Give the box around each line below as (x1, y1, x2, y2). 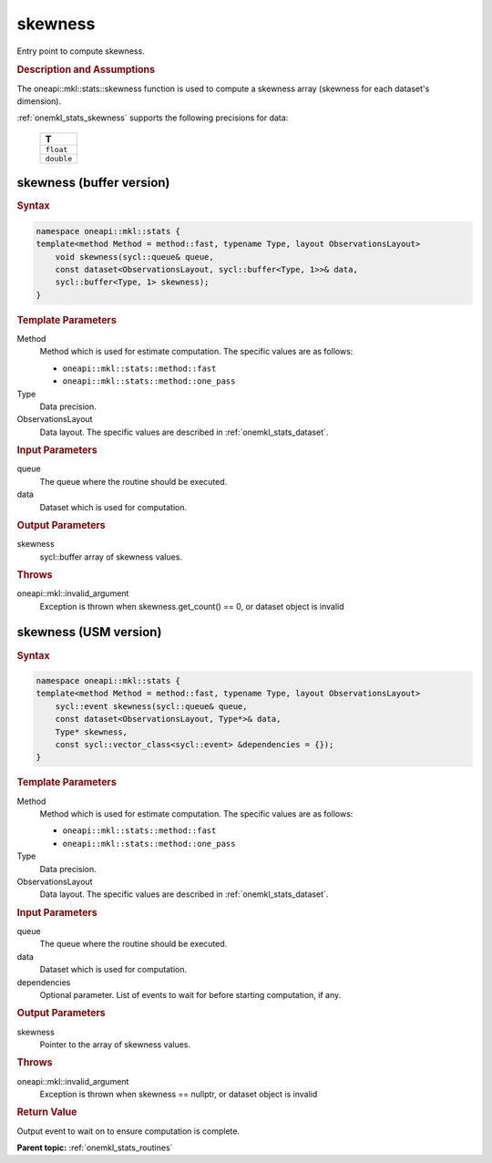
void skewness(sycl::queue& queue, (55, 252, 214, 262)
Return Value (16, 1106, 77, 1118)
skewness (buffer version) (16, 175, 170, 190)
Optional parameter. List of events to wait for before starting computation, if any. (39, 989, 342, 1000)
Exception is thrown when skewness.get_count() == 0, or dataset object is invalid (39, 601, 345, 612)
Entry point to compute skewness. (16, 46, 145, 57)
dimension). (16, 96, 62, 107)
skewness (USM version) (16, 624, 162, 640)
